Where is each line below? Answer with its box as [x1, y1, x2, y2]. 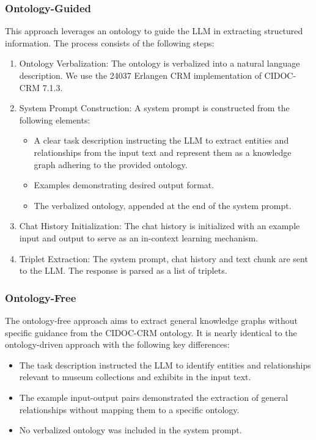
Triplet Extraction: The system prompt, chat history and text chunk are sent [19, 252, 308, 265]
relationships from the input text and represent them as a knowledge [34, 145, 292, 158]
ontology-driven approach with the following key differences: [5, 338, 230, 351]
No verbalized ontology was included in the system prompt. [19, 424, 242, 436]
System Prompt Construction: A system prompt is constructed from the [19, 101, 290, 114]
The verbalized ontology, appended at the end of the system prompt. [34, 199, 292, 211]
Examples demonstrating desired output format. [34, 178, 215, 191]
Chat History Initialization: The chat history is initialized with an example [19, 219, 300, 232]
